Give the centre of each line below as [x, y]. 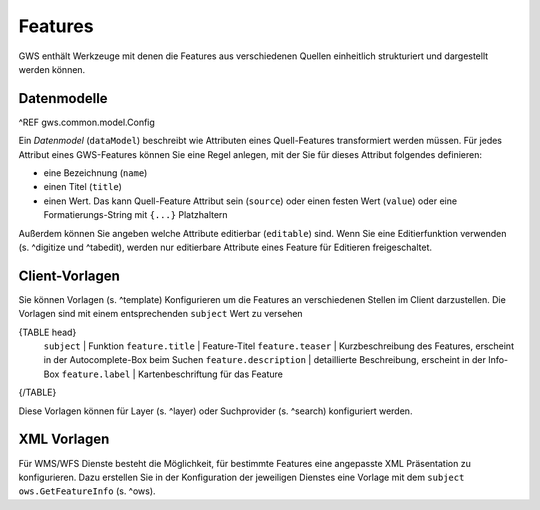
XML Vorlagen [64, 439]
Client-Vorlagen [69, 275]
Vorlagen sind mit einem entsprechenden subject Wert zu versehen [161, 314]
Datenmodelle [63, 98]
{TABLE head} [47, 332]
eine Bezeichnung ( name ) [95, 173]
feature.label [96, 374]
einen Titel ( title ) [82, 187]
